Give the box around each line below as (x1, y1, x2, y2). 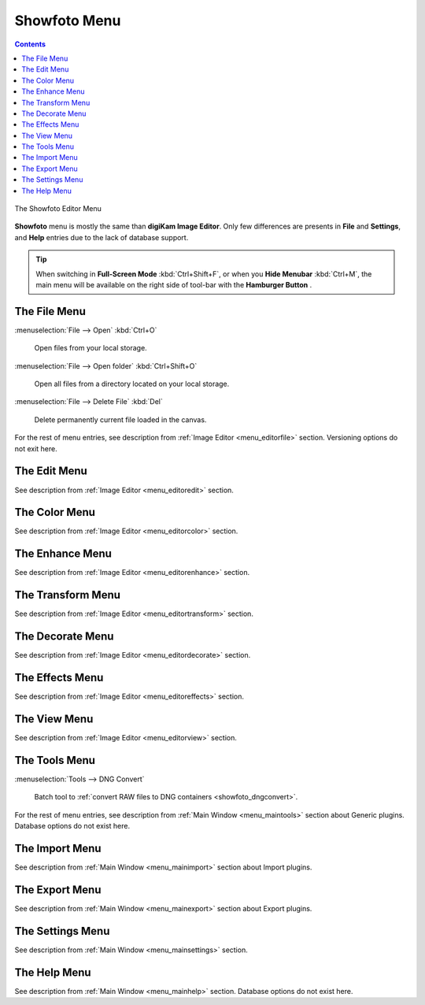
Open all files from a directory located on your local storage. (34, 379, 230, 389)
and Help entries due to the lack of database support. (14, 232, 189, 242)
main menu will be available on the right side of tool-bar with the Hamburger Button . (35, 280, 312, 289)
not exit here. (14, 443, 58, 453)
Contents (14, 39, 46, 49)
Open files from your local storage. (34, 343, 147, 353)
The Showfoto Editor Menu (14, 204, 102, 213)
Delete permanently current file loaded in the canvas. (34, 414, 207, 425)
